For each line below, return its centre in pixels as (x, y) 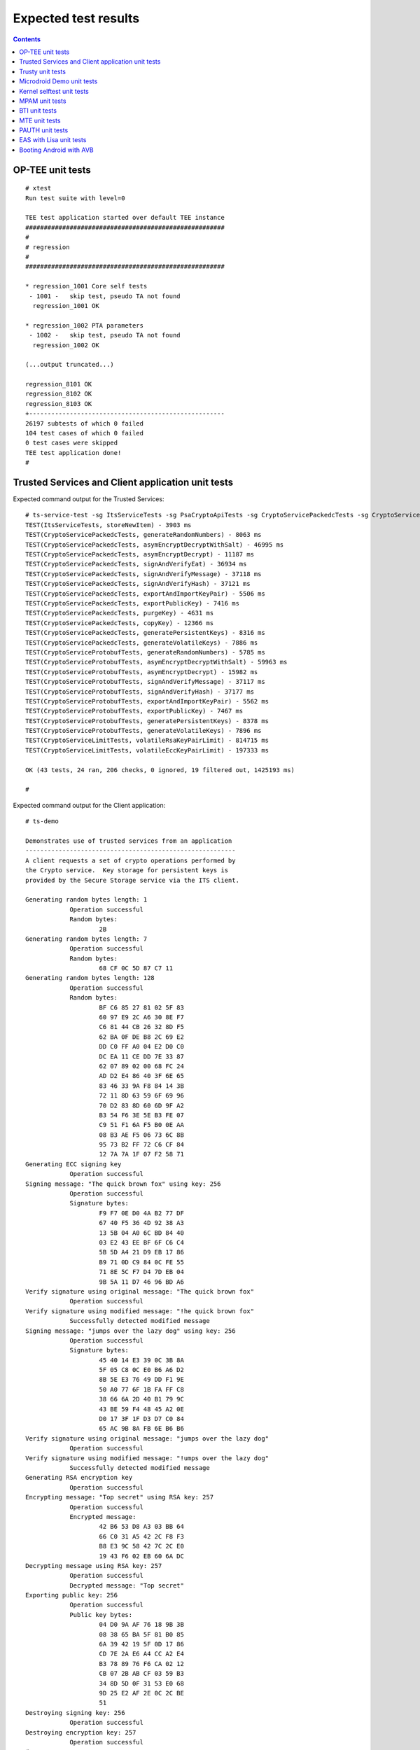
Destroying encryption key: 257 (81, 1732)
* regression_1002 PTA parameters (84, 325)
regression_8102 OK (59, 394)
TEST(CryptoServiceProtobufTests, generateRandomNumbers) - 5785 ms (145, 652)
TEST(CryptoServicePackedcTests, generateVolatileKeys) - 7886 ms (142, 643)
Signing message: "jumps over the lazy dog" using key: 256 (131, 1331)
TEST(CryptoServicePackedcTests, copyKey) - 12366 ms (119, 623)
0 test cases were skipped (72, 443)
